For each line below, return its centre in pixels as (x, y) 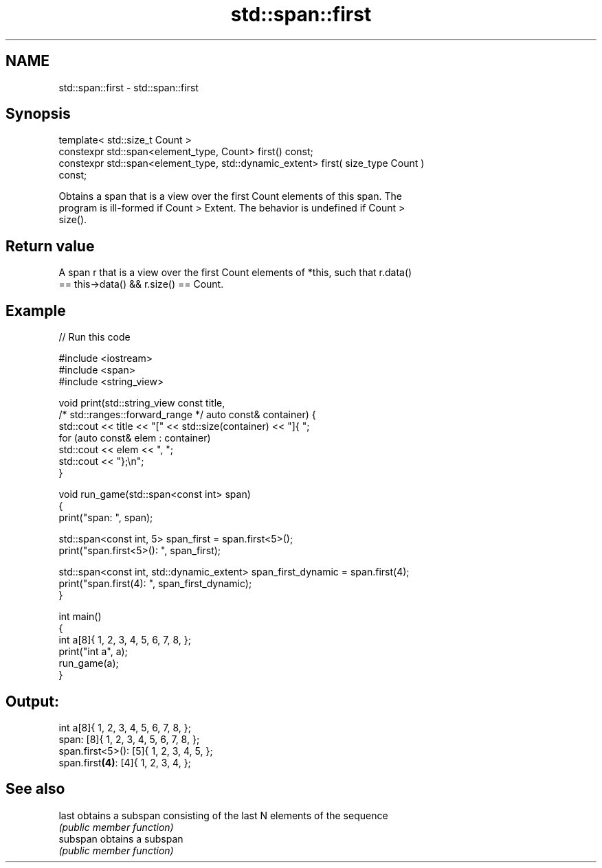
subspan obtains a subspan (121, 838)
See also (35, 789)
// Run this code (94, 337)
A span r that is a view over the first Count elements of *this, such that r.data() (235, 273)
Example (36, 310)
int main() (80, 617)
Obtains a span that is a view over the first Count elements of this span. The (230, 196)
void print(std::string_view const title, (142, 403)
